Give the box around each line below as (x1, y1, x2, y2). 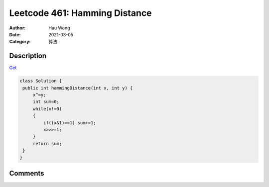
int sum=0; (32, 99, 60, 104)
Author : (9, 25, 26, 31)
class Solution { (19, 78, 62, 84)
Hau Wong (48, 25, 70, 31)
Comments (9, 169, 44, 178)
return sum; (32, 141, 62, 146)
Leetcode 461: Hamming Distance (9, 7, 152, 18)
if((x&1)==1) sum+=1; (43, 120, 97, 125)
